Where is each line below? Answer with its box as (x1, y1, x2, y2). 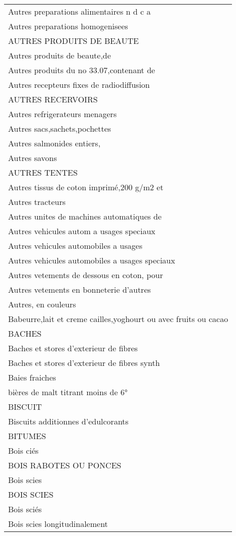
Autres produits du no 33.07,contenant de (8, 64, 155, 76)
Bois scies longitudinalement (8, 518, 108, 529)
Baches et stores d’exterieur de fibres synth (8, 357, 160, 368)
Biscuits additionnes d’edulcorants (8, 415, 129, 427)
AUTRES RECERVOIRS (8, 93, 98, 105)
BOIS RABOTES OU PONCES (8, 459, 122, 471)
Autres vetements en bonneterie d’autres (8, 284, 151, 295)
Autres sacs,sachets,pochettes (8, 123, 111, 134)
